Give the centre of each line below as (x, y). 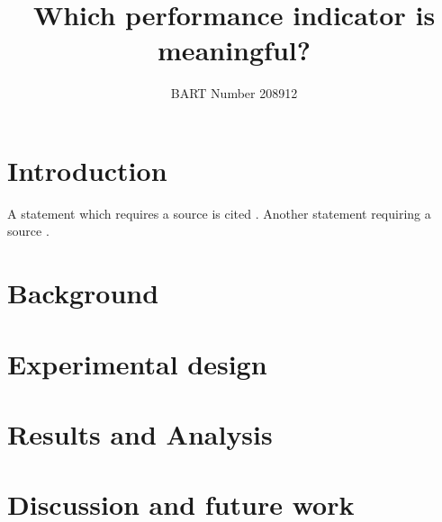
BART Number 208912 (234, 93)
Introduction (87, 170)
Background (83, 293)
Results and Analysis (140, 433)
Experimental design (137, 363)
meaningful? (234, 50)
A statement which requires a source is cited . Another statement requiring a (219, 213)
